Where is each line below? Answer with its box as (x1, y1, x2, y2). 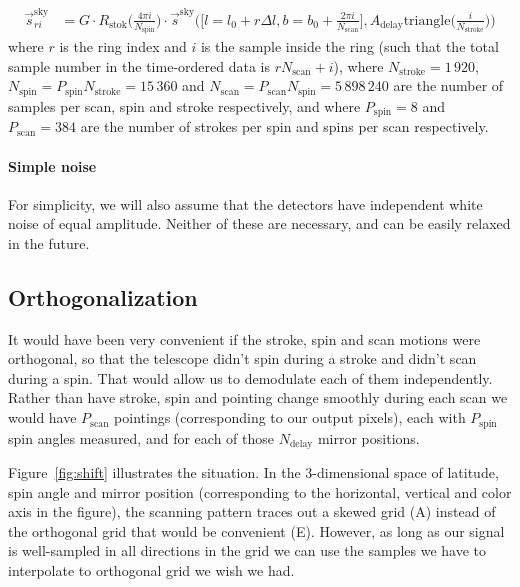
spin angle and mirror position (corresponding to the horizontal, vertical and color (8, 481, 512, 502)
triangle (403, 13, 451, 28)
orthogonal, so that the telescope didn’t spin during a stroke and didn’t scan (8, 348, 477, 369)
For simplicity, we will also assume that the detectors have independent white (8, 193, 483, 214)
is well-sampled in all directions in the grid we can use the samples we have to (8, 540, 487, 561)
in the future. (8, 232, 90, 253)
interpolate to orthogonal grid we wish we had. (8, 559, 295, 580)
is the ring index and (59, 36, 187, 57)
